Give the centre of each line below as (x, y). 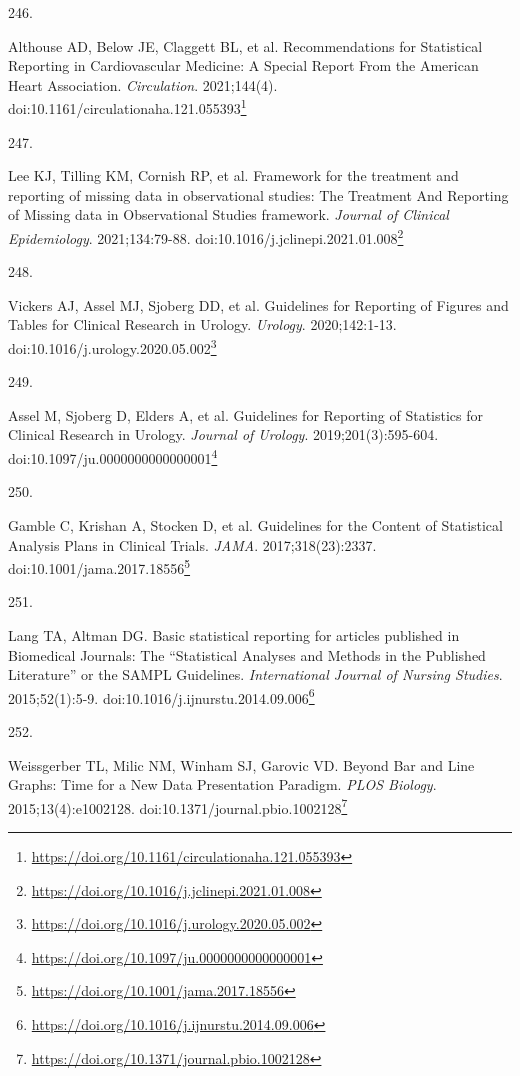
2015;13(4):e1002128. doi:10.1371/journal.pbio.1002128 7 (178, 806)
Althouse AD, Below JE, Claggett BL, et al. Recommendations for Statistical (245, 45)
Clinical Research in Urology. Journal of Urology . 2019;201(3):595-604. (223, 434)
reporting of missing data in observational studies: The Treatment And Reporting (258, 194)
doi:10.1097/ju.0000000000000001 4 (113, 456)
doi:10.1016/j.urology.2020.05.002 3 (112, 346)
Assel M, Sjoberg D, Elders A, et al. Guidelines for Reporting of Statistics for (246, 414)
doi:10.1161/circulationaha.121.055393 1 (127, 107)
